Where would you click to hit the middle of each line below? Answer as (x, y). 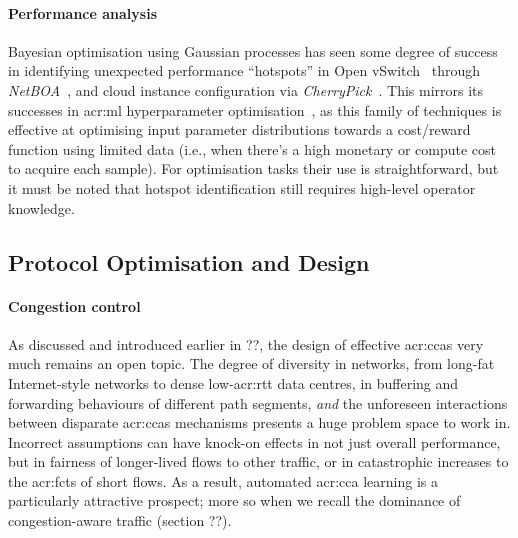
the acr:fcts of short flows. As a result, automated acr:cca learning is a (223, 480)
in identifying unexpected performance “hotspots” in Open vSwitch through (244, 70)
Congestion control (74, 305)
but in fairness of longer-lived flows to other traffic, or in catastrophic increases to (258, 461)
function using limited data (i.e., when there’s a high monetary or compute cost (252, 148)
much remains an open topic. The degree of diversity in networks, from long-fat (251, 363)
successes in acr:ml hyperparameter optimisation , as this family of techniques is (255, 109)
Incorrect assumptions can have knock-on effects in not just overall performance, (254, 441)
